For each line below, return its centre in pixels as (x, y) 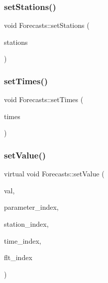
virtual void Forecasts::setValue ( (54, 174)
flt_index (18, 257)
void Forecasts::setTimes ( (44, 99)
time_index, (23, 240)
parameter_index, (31, 207)
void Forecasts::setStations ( (47, 25)
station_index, (26, 224)
